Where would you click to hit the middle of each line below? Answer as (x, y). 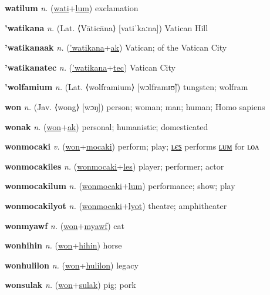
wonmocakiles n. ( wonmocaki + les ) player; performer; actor (114, 166)
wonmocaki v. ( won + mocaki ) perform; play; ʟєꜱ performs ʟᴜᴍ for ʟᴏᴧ (132, 146)
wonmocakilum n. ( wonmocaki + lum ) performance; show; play (120, 186)
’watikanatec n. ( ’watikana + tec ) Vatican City (90, 67)
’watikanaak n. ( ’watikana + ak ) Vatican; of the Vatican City (116, 47)
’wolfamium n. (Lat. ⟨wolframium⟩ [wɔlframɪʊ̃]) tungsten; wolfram (126, 87)
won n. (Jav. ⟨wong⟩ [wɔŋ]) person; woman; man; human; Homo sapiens (135, 106)
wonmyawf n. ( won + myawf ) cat (65, 225)
